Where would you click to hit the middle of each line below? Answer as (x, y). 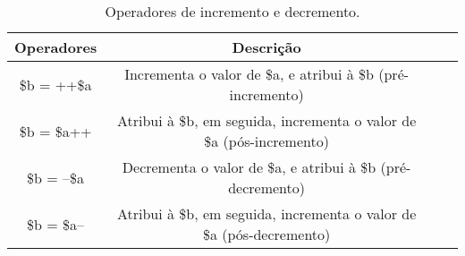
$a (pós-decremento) (266, 234)
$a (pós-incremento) (266, 141)
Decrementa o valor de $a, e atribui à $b (249, 167)
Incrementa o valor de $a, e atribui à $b (249, 74)
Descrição (266, 47)
